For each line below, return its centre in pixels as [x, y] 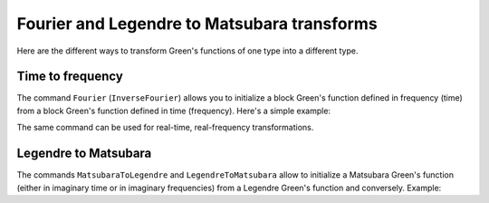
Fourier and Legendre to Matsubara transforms [197, 24]
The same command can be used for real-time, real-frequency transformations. [165, 128]
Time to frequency [70, 77]
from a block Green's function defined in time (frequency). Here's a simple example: [173, 111]
